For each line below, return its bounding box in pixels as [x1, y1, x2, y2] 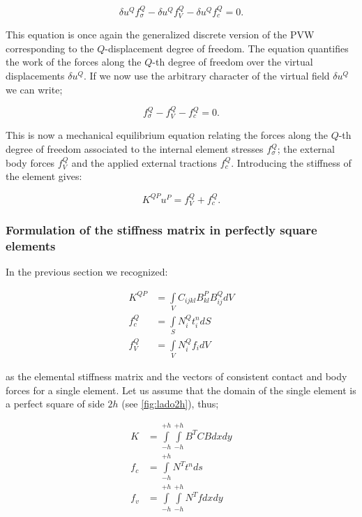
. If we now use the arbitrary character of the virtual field [83, 68, 330, 83]
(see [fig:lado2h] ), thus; [121, 396, 219, 411]
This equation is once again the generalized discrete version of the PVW [6, 27, 315, 42]
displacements [6, 68, 65, 83]
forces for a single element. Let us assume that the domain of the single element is [6, 382, 356, 397]
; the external [277, 142, 335, 156]
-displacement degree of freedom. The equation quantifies [105, 40, 349, 55]
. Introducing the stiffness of [231, 155, 352, 170]
